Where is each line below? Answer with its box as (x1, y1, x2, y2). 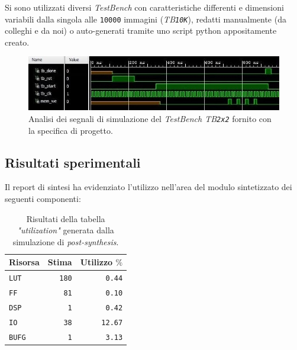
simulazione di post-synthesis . (12, 235, 119, 248)
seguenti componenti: (5, 192, 81, 205)
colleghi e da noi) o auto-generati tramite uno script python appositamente (5, 24, 277, 37)
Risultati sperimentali (5, 153, 141, 171)
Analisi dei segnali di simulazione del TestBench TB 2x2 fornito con (28, 112, 272, 124)
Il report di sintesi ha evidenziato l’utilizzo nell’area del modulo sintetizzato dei (5, 181, 292, 193)
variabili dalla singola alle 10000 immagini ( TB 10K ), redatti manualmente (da (5, 12, 286, 25)
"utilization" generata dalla (17, 224, 114, 236)
